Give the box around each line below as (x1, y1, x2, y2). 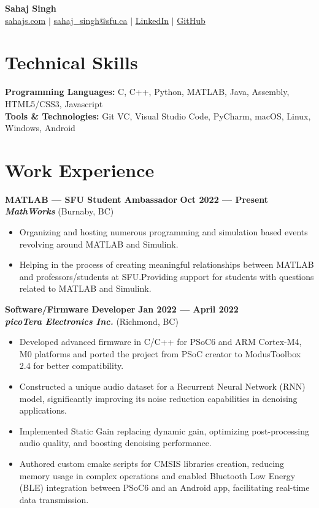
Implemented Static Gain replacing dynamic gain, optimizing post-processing (19, 424, 309, 437)
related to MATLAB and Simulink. (19, 282, 152, 295)
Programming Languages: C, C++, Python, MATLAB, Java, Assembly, (5, 85, 290, 98)
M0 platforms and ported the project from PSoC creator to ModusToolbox (19, 347, 301, 360)
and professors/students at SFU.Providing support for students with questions (19, 270, 314, 282)
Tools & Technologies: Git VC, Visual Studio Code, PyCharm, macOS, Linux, (5, 109, 311, 122)
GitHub (177, 13, 206, 26)
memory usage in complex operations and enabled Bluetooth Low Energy (19, 469, 296, 482)
